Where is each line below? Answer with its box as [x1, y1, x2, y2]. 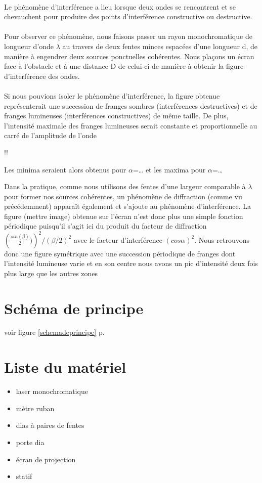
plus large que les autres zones [4, 268, 98, 278]
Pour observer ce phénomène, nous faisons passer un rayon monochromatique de [4, 31, 252, 41]
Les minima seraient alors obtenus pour [4, 164, 126, 174]
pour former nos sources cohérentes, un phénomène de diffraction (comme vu [4, 191, 242, 201]
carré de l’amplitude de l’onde [4, 130, 97, 141]
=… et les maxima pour [133, 164, 206, 174]
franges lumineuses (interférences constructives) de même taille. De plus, [4, 110, 229, 121]
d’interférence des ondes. [4, 70, 80, 81]
